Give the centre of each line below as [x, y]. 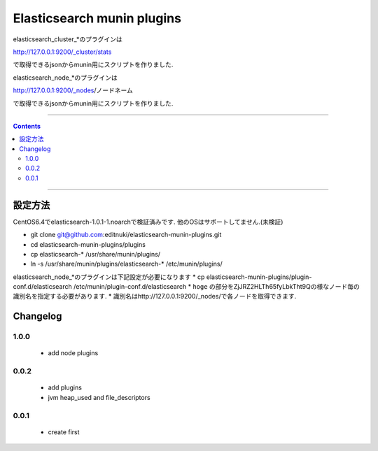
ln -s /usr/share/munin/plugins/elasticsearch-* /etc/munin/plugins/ [127, 264]
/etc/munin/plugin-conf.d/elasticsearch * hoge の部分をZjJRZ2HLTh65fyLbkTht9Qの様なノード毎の [217, 287]
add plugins [65, 387]
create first [64, 432]
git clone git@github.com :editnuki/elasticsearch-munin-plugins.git [126, 235]
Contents [27, 126]
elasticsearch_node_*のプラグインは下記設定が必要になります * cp [109, 277]
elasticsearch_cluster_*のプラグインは [68, 39]
